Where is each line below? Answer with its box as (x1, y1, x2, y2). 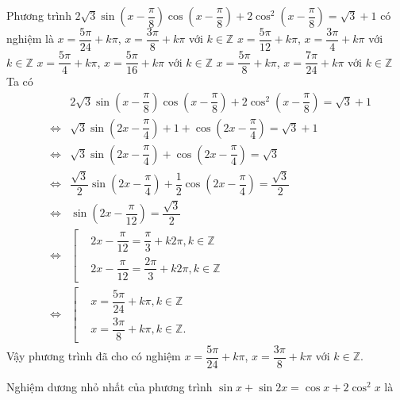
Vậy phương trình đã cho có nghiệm (6, 348, 181, 364)
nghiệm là (6, 30, 54, 47)
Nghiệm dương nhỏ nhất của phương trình (6, 378, 213, 394)
